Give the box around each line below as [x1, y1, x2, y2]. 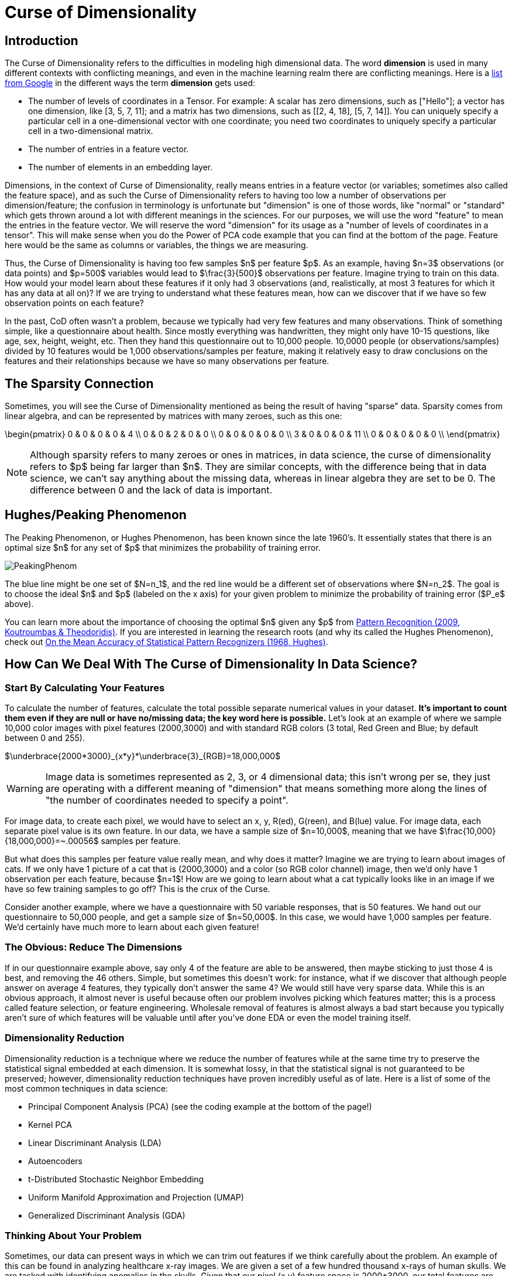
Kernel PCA [28, 1119, 72, 1130]
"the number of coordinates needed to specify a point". [45, 794, 288, 807]
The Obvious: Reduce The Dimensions [5, 941, 183, 953]
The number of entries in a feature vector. [28, 144, 189, 155]
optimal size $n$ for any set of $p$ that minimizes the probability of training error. [5, 542, 321, 553]
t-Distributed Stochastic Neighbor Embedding [28, 1174, 204, 1184]
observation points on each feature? [5, 298, 144, 308]
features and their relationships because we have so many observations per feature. [5, 356, 329, 366]
